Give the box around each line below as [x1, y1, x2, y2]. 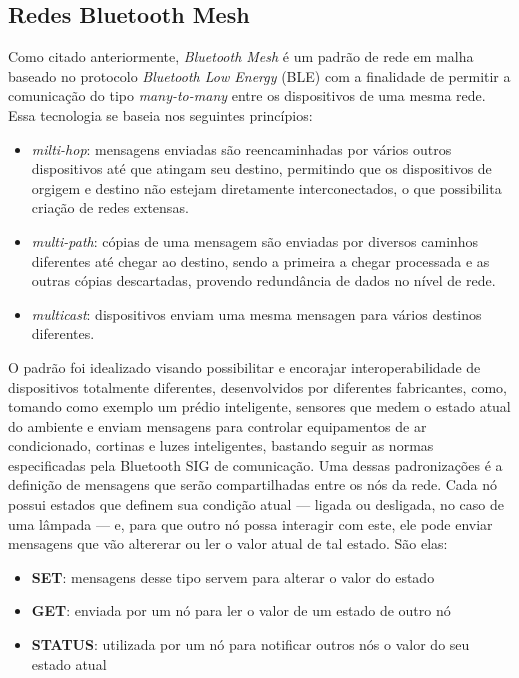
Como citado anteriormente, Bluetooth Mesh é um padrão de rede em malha [8, 46, 474, 67]
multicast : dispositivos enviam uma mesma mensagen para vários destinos [31, 303, 482, 324]
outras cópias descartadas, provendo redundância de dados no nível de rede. [31, 270, 496, 291]
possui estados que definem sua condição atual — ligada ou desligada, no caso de [8, 494, 504, 515]
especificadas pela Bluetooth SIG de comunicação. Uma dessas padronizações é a [8, 454, 503, 475]
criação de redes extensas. [31, 197, 189, 218]
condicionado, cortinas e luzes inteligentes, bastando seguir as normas [8, 435, 434, 456]
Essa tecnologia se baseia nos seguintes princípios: [8, 104, 313, 125]
